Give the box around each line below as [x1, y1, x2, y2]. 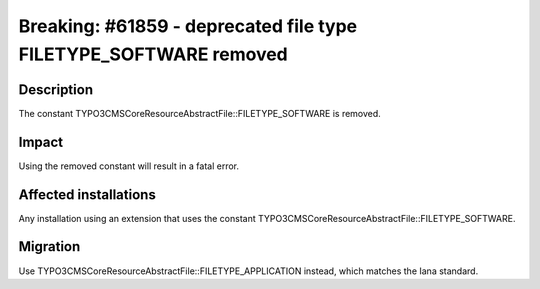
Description [18, 81, 94, 98]
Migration [18, 238, 81, 255]
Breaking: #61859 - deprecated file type [18, 15, 358, 37]
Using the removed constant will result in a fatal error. [18, 160, 240, 172]
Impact [18, 133, 64, 150]
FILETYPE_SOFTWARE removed [18, 43, 289, 65]
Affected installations [18, 186, 157, 203]
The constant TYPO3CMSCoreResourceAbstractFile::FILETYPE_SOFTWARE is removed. [18, 107, 382, 119]
